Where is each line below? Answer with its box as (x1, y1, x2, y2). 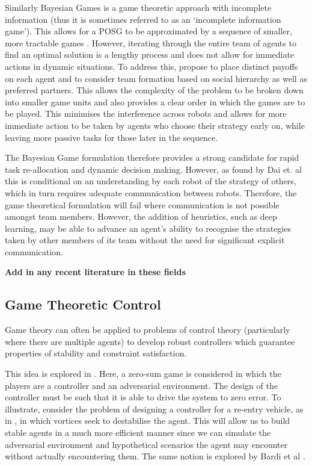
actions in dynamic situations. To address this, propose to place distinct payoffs (5, 60, 298, 72)
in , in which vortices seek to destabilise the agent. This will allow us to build (5, 414, 290, 427)
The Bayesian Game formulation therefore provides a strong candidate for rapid (5, 151, 299, 164)
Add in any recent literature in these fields (5, 266, 186, 278)
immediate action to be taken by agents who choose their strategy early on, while (5, 119, 305, 131)
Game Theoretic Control (5, 295, 161, 314)
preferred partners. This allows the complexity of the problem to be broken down (5, 84, 304, 96)
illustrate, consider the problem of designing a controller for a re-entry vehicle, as (5, 402, 304, 415)
